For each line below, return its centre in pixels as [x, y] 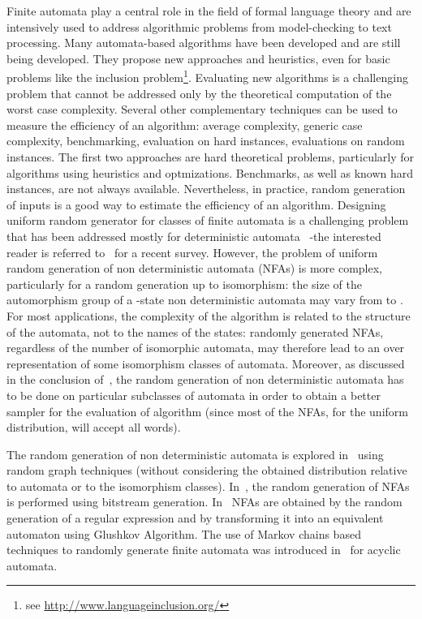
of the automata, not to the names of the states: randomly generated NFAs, [195, 331]
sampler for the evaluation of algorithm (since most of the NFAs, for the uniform [207, 411]
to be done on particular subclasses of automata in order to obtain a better [194, 395]
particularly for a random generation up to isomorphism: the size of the [184, 284]
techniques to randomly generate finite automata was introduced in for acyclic [204, 550]
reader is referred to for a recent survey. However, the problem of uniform [192, 252]
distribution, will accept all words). [94, 427]
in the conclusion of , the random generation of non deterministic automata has [205, 379]
